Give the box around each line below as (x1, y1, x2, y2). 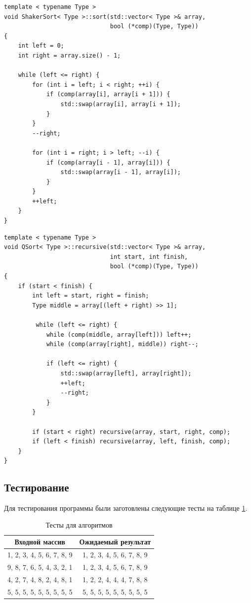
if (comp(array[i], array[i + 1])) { (46, 91, 170, 98)
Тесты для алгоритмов (45, 519, 113, 530)
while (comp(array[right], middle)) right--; (46, 341, 199, 348)
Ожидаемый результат (79, 537, 151, 547)
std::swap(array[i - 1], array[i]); (60, 169, 181, 176)
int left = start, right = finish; (32, 292, 149, 300)
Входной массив (14, 537, 65, 547)
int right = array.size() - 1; (18, 52, 121, 59)
